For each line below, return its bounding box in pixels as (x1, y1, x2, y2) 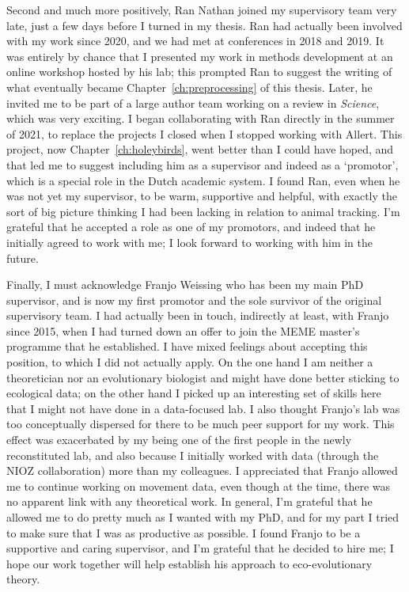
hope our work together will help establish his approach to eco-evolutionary (6, 555, 373, 571)
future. (6, 249, 39, 266)
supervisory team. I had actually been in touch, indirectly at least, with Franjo (6, 307, 389, 324)
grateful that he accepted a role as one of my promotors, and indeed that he (6, 218, 376, 235)
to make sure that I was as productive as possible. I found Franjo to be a (6, 524, 361, 541)
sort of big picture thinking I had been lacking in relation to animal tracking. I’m (6, 203, 400, 219)
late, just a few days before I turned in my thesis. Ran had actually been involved (6, 17, 403, 33)
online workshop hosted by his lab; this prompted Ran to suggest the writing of (6, 63, 392, 80)
